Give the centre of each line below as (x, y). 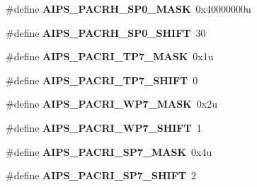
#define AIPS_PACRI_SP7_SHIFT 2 (101, 175)
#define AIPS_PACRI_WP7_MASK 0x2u (112, 104)
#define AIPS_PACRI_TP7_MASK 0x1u (110, 56)
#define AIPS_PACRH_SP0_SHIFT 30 (106, 32)
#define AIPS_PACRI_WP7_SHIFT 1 (104, 127)
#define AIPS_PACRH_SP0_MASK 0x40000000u (128, 8)
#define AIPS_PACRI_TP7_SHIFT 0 (102, 80)
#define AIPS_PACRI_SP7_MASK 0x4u (109, 151)
